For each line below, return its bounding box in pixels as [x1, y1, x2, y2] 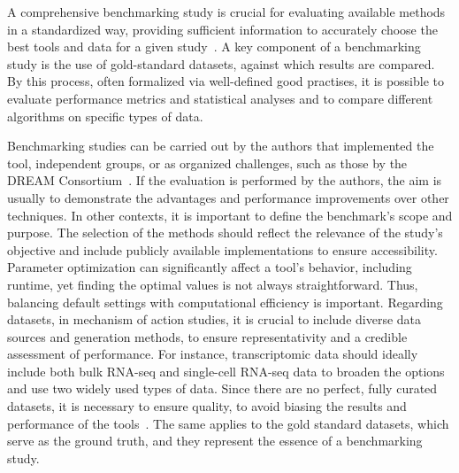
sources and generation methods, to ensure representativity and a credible [7, 327, 408, 345]
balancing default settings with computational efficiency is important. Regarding [7, 292, 443, 311]
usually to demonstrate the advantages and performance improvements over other [7, 188, 449, 206]
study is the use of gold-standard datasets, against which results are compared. [7, 54, 435, 73]
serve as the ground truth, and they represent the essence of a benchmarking [7, 431, 423, 450]
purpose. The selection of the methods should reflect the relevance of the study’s [7, 223, 443, 242]
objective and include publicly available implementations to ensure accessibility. [7, 240, 438, 259]
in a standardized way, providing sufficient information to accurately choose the [7, 19, 438, 38]
